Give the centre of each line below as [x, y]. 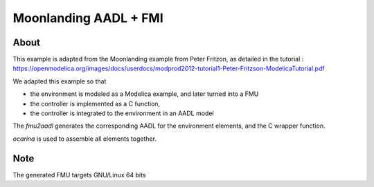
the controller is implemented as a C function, [95, 104]
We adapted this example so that [60, 81]
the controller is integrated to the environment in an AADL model [122, 113]
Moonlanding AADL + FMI [88, 18]
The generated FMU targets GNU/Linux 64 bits [79, 175]
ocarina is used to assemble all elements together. [85, 139]
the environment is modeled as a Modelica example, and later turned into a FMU [144, 94]
